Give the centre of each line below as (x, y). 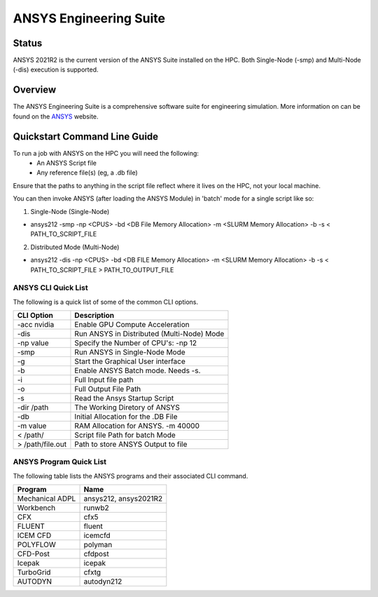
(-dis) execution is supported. (56, 69)
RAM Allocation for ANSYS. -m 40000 (137, 426)
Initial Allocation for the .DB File (126, 417)
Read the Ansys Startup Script (124, 398)
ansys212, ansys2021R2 (123, 499)
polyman (98, 545)
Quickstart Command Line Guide (86, 136)
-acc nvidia (36, 325)
